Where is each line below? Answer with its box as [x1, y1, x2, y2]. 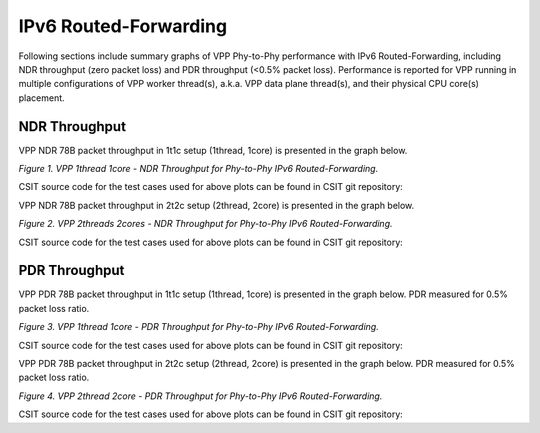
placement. [18, 91, 65, 104]
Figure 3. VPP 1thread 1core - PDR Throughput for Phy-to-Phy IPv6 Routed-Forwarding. [18, 321, 379, 333]
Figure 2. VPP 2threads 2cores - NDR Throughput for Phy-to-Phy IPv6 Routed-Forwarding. [18, 218, 394, 230]
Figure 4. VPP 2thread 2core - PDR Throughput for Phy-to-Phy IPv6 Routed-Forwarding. [18, 390, 383, 402]
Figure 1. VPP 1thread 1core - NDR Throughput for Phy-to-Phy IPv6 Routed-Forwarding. [18, 163, 379, 175]
